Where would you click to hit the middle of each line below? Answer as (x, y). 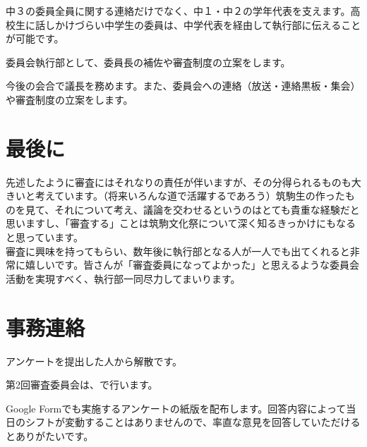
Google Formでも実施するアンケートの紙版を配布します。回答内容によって (176, 408)
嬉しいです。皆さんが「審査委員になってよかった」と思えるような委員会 (192, 265)
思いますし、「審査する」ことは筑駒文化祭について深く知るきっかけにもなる (181, 223)
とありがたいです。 (50, 435)
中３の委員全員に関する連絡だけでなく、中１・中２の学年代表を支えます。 (178, 11)
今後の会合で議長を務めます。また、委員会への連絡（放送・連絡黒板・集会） (183, 86)
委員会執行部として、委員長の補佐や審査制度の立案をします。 (148, 62)
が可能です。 (35, 38)
